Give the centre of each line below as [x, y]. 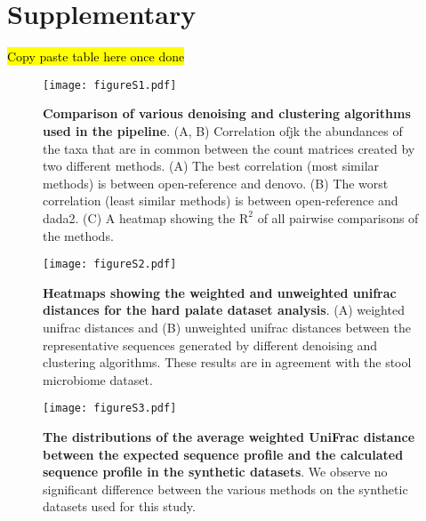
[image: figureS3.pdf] [110, 409]
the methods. [78, 235]
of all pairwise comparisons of [338, 217]
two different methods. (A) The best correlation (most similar [211, 166]
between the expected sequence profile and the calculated [223, 454]
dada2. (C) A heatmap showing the [139, 217]
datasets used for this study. [119, 506]
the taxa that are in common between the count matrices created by [229, 148]
